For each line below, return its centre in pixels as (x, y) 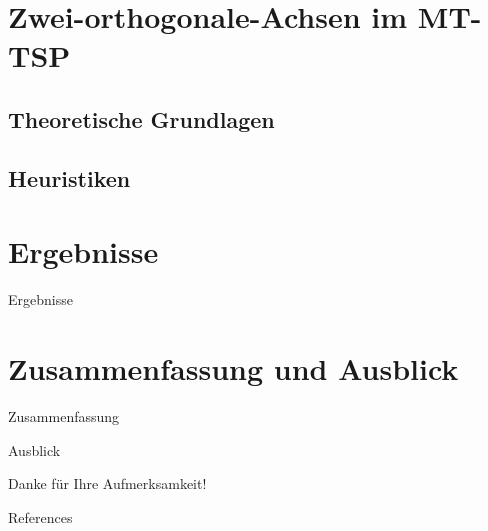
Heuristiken (69, 177)
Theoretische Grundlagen (141, 118)
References (40, 516)
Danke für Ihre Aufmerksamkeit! (107, 483)
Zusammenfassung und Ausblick (233, 368)
